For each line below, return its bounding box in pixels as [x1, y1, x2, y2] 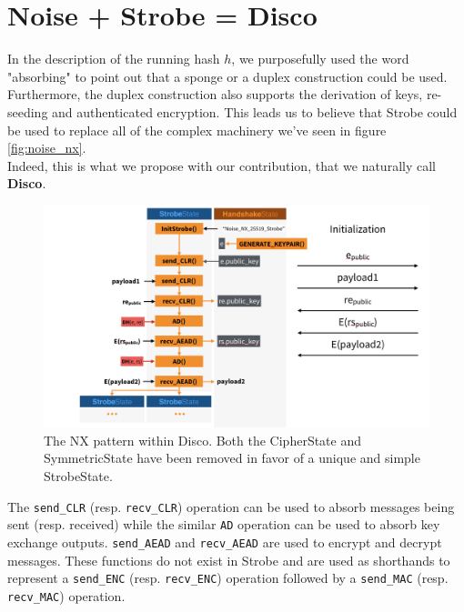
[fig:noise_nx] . [7, 138, 86, 157]
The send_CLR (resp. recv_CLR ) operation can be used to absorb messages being [7, 497, 455, 516]
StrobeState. [44, 466, 113, 485]
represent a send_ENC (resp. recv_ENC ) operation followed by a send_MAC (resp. [7, 568, 449, 587]
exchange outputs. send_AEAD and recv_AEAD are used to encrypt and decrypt [7, 532, 442, 551]
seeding [7, 102, 48, 121]
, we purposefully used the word [231, 49, 409, 68]
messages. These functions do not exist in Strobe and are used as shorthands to [7, 550, 450, 569]
